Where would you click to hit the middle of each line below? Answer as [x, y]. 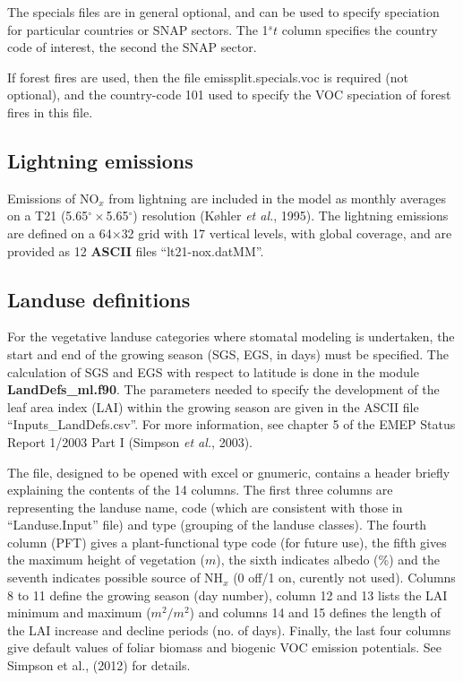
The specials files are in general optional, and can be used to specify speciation [223, 12]
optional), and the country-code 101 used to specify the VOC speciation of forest [229, 95]
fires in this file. [50, 112]
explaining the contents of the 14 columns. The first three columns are [200, 490]
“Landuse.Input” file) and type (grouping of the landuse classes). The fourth [217, 525]
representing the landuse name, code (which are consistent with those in [205, 507]
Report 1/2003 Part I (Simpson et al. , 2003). [130, 441]
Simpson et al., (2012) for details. [99, 665]
